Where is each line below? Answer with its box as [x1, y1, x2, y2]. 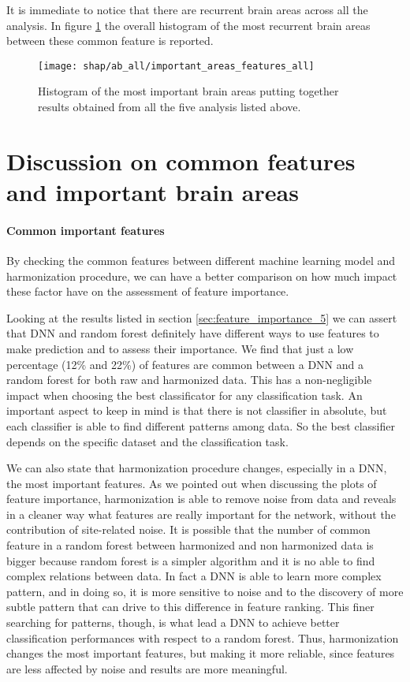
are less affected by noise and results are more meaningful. [6, 660, 288, 676]
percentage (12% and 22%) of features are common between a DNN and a [6, 356, 363, 372]
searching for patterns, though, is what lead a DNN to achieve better [6, 614, 340, 631]
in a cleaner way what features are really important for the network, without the [6, 505, 396, 522]
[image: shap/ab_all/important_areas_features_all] [38, 60, 315, 72]
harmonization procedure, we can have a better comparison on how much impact [6, 267, 397, 284]
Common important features [6, 222, 165, 238]
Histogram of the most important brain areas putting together [38, 83, 339, 99]
